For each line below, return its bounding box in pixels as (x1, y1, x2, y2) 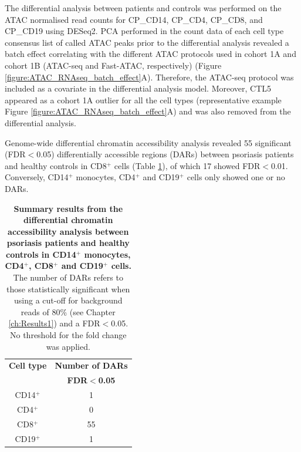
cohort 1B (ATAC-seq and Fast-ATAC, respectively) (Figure (5, 59, 222, 71)
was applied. (46, 340, 90, 352)
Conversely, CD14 (5, 171, 69, 183)
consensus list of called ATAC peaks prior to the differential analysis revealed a (5, 36, 289, 48)
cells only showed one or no (187, 171, 285, 183)
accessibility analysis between (8, 225, 129, 237)
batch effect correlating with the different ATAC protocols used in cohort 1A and (5, 48, 296, 60)
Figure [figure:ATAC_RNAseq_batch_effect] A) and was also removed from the (5, 105, 291, 117)
